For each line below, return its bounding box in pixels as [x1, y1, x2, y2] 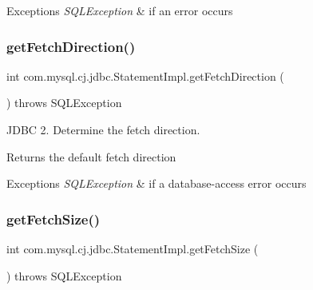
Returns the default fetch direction [6, 148, 176, 165]
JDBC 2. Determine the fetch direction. [6, 121, 200, 137]
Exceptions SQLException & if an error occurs [6, 2, 233, 18]
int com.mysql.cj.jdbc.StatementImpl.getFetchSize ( [6, 240, 259, 256]
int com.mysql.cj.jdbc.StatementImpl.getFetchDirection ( [6, 67, 284, 84]
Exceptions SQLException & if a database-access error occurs [6, 175, 307, 192]
